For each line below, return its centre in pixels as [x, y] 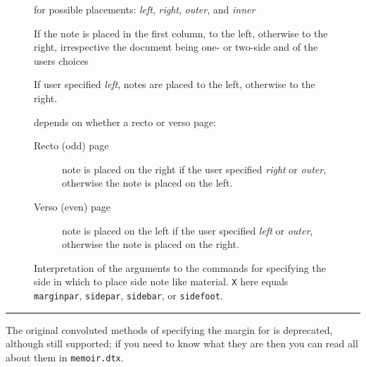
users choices [61, 60]
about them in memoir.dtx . [65, 357]
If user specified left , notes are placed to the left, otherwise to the [175, 84]
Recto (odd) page [71, 145]
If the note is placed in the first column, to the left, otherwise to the [181, 33]
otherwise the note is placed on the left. [147, 183]
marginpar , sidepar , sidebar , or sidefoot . [128, 295]
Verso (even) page [72, 206]
